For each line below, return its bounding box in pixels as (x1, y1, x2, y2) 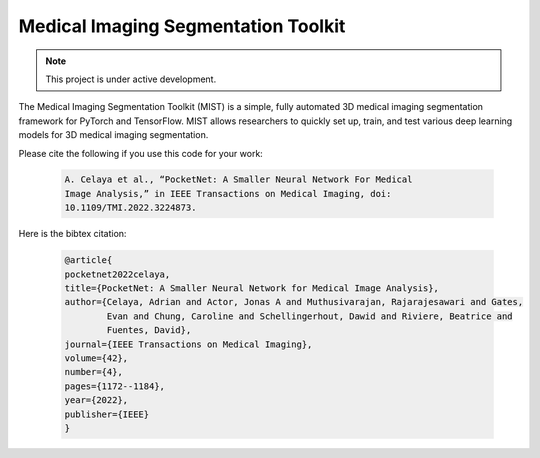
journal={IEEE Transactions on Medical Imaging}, (64, 338, 313, 350)
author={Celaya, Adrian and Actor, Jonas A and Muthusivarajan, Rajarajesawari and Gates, (64, 296, 524, 308)
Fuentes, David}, (106, 325, 192, 336)
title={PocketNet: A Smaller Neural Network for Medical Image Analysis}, (64, 283, 440, 294)
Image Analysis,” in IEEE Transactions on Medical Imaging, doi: (64, 188, 392, 199)
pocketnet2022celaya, (64, 268, 171, 280)
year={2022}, (64, 395, 129, 406)
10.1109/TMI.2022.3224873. (64, 202, 197, 214)
